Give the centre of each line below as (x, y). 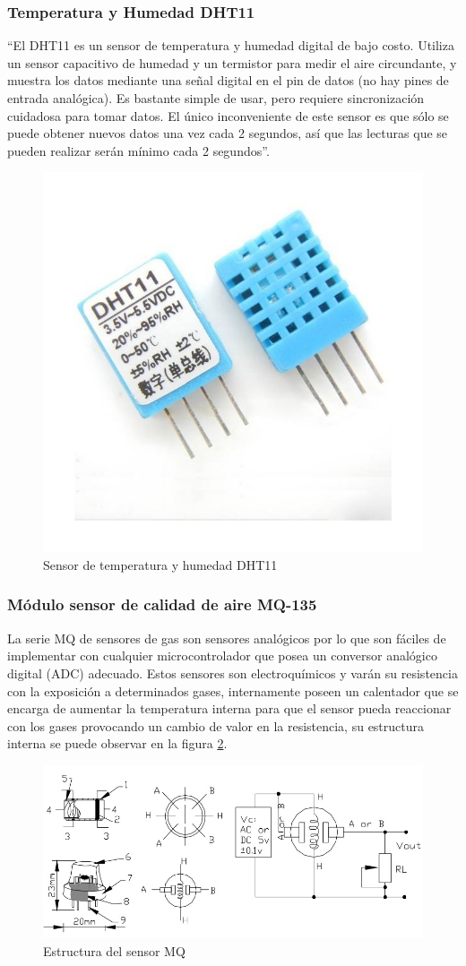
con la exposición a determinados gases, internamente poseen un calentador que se (233, 690)
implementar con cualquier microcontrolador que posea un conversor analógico (222, 655)
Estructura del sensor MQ (114, 950)
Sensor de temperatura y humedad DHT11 (160, 564)
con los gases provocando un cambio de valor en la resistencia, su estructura (216, 725)
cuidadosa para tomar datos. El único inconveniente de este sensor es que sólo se (228, 115)
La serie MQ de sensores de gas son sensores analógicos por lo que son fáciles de (227, 638)
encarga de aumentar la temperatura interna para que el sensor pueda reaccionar (229, 708)
